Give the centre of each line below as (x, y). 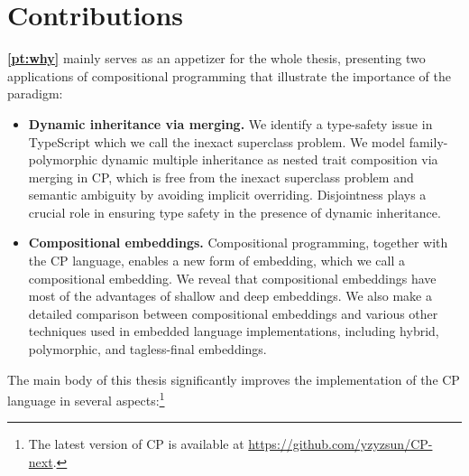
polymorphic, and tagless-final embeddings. (147, 349)
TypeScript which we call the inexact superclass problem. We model (217, 141)
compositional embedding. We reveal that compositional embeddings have (232, 278)
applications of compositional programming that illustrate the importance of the (229, 75)
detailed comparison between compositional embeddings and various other (233, 313)
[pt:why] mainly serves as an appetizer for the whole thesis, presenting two (216, 58)
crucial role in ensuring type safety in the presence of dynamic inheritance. (234, 212)
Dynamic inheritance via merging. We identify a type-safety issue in (230, 123)
